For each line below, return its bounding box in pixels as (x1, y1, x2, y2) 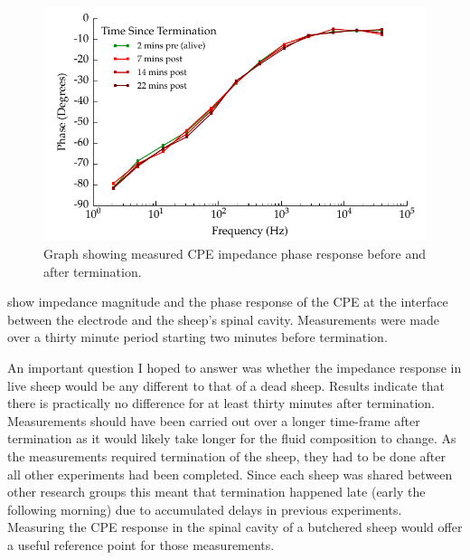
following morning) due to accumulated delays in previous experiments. (7, 499, 402, 518)
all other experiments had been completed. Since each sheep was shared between (7, 464, 453, 483)
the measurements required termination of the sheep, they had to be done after (7, 446, 446, 465)
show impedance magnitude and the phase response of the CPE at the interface (7, 292, 448, 311)
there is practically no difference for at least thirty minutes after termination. (7, 394, 436, 413)
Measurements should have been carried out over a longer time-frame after (7, 411, 420, 430)
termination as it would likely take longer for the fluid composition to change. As (7, 429, 456, 448)
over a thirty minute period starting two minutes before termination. (7, 327, 388, 346)
